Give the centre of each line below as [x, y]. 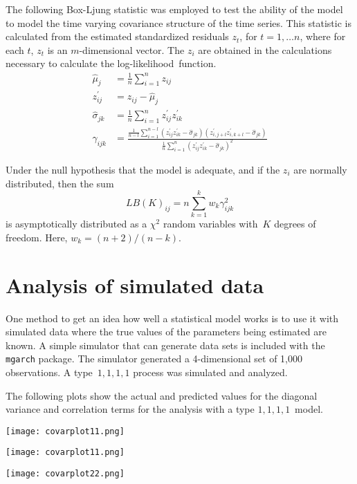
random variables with [210, 224]
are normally [320, 169]
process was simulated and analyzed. [210, 372]
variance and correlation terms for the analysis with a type [130, 409]
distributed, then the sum [60, 183]
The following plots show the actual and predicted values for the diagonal [162, 395]
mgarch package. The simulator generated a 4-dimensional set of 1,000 [154, 359]
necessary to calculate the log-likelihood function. [111, 63]
